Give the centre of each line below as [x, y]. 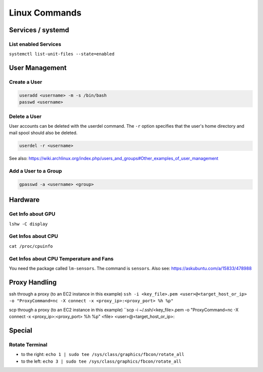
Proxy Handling [33, 282]
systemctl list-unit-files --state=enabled [62, 54]
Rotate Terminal [28, 345]
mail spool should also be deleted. [43, 133]
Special [21, 330]
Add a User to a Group [36, 171]
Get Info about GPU [32, 214]
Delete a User [25, 116]
